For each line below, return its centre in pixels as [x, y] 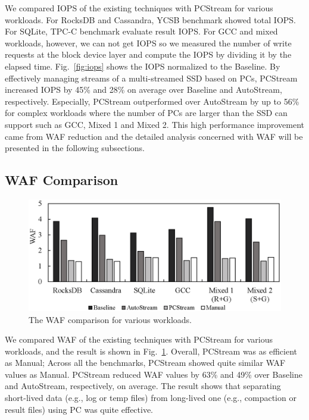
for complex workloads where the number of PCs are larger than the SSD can [146, 113]
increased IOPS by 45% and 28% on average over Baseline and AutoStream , [143, 90]
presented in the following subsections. [75, 148]
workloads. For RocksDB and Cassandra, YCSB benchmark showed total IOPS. [150, 19]
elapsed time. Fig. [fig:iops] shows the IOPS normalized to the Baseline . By [143, 66]
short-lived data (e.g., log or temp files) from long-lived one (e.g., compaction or [151, 398]
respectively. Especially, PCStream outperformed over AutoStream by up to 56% [152, 101]
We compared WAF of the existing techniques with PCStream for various [139, 339]
